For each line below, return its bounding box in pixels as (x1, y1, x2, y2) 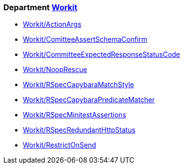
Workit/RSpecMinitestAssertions (23, 111, 126, 119)
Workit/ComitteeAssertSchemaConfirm (23, 35, 148, 44)
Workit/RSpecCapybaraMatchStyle (23, 80, 134, 89)
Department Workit (3, 2, 78, 12)
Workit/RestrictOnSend (23, 141, 96, 149)
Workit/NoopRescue (23, 65, 87, 74)
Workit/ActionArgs (23, 20, 82, 29)
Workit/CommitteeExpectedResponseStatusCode (23, 50, 180, 59)
